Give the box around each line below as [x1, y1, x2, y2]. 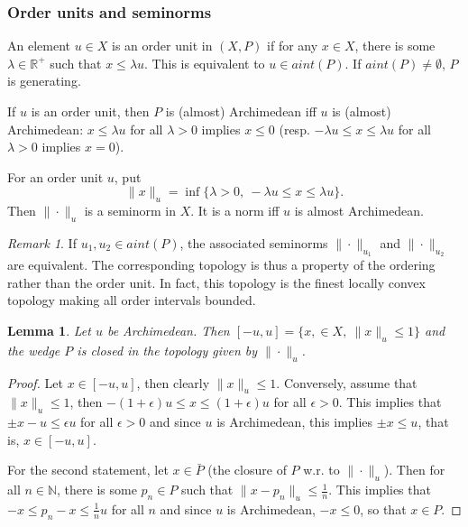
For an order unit [7, 167, 104, 186]
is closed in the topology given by [77, 340, 258, 359]
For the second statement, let [7, 460, 169, 479]
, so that [360, 499, 407, 518]
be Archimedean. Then [106, 320, 230, 339]
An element [7, 36, 70, 55]
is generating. [7, 71, 81, 90]
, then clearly [136, 373, 210, 392]
